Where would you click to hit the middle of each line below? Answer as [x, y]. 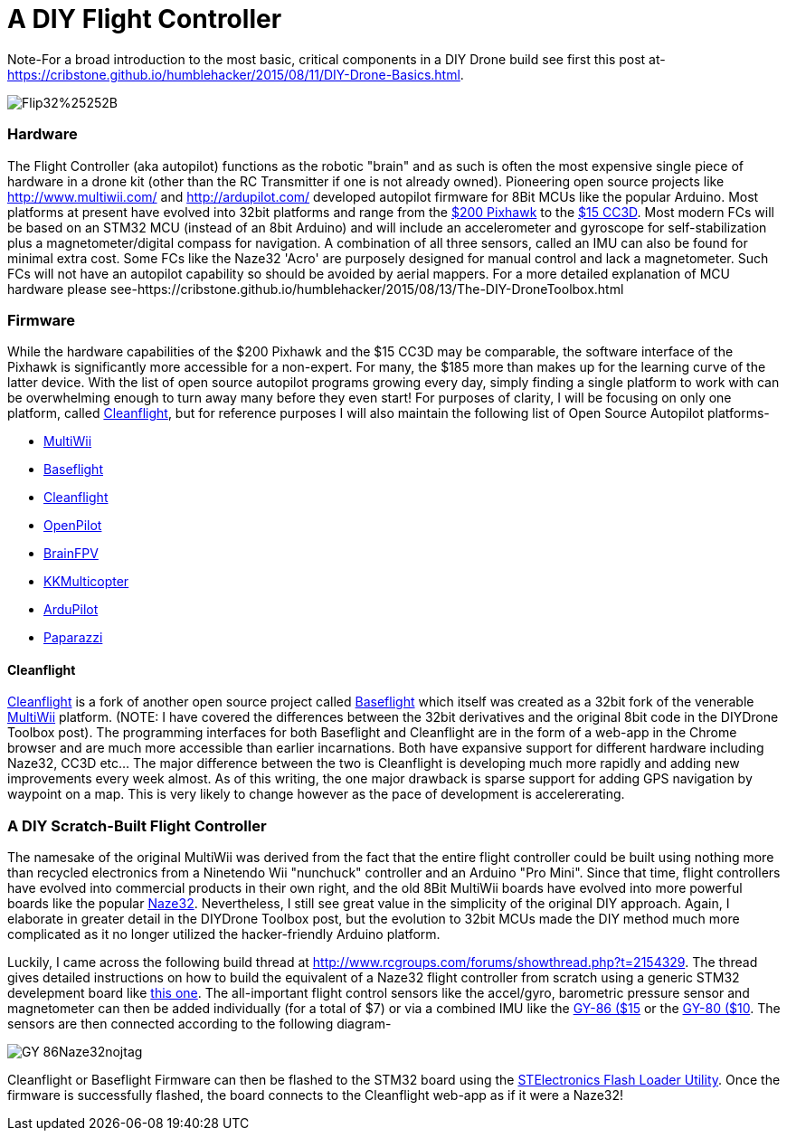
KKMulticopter [86, 582]
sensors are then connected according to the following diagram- [199, 1024]
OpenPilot [73, 526]
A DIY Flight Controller [145, 19]
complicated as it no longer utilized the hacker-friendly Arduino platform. [224, 934]
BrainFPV [71, 554]
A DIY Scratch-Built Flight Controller [137, 825]
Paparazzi [73, 638]
